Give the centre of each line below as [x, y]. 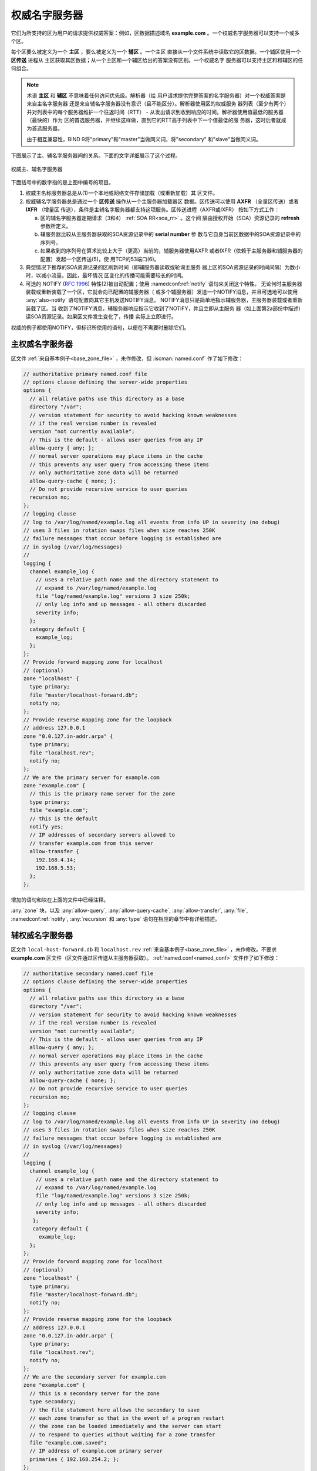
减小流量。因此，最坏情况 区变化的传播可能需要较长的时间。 [114, 275]
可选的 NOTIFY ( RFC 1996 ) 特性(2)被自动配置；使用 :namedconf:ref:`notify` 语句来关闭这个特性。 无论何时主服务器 [164, 284]
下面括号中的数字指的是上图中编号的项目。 [62, 182]
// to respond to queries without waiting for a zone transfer [122, 1435]
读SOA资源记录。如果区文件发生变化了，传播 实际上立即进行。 [101, 317]
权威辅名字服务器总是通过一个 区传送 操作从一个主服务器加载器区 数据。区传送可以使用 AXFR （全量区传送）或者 [162, 201]
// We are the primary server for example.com [91, 777]
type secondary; [53, 1402]
